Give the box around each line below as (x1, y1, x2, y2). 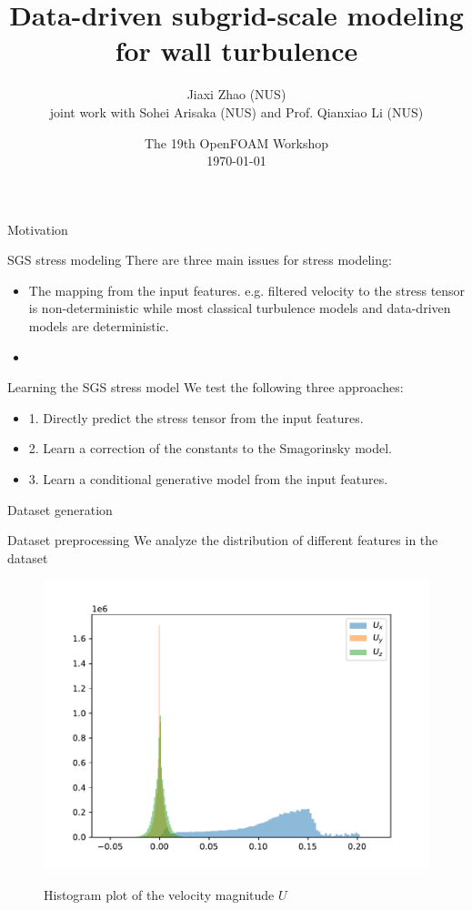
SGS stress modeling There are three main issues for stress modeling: (7, 250, 392, 269)
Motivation (7, 219, 68, 238)
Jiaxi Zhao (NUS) (186, 85, 286, 104)
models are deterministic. (28, 317, 169, 336)
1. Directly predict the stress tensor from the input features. (28, 408, 364, 427)
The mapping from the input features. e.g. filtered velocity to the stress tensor (28, 280, 466, 299)
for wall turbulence (115, 32, 358, 69)
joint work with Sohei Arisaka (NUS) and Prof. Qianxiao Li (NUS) (49, 102, 424, 121)
